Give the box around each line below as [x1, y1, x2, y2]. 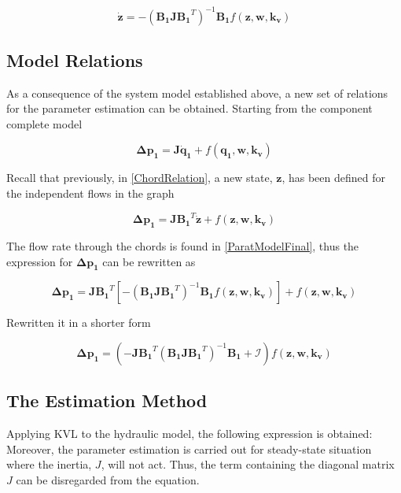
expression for [6, 253, 73, 269]
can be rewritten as [102, 253, 196, 269]
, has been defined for [281, 169, 385, 186]
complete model [6, 115, 83, 132]
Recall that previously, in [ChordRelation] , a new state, [6, 169, 273, 186]
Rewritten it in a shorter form [6, 314, 151, 331]
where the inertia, [6, 456, 92, 473]
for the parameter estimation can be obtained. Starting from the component [6, 100, 373, 117]
